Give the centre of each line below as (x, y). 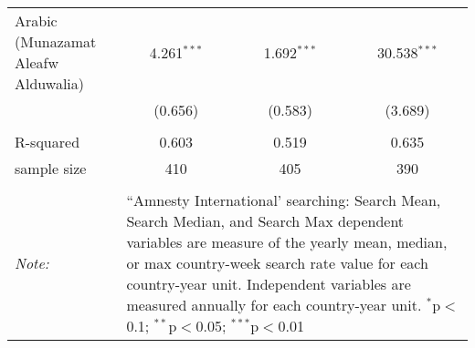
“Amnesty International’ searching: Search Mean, (284, 200)
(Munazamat (56, 41)
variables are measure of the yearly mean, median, (287, 242)
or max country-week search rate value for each (277, 263)
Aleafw (37, 62)
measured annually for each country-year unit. (274, 305)
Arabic (36, 20)
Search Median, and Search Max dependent (265, 221)
